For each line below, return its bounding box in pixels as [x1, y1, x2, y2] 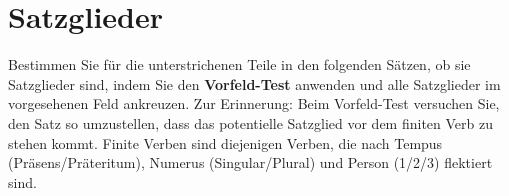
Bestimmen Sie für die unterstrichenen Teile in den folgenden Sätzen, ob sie [8, 54, 471, 75]
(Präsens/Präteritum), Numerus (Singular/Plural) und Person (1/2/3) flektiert [8, 152, 493, 173]
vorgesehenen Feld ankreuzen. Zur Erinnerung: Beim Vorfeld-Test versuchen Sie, [8, 93, 500, 114]
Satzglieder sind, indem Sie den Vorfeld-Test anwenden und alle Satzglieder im [8, 73, 501, 94]
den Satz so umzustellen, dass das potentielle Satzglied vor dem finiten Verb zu [8, 112, 494, 133]
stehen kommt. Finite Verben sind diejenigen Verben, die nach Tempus [8, 132, 443, 153]
